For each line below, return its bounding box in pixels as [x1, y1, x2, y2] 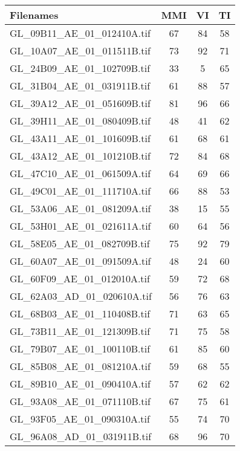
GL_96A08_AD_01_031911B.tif [10, 429, 152, 443]
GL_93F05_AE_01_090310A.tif [10, 412, 150, 426]
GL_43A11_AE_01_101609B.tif [10, 131, 151, 145]
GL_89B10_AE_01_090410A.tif [10, 377, 151, 391]
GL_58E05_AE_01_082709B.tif [10, 236, 150, 250]
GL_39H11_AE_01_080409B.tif [10, 114, 151, 128]
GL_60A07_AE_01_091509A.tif [10, 254, 151, 268]
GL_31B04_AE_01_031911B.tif [10, 79, 151, 92]
